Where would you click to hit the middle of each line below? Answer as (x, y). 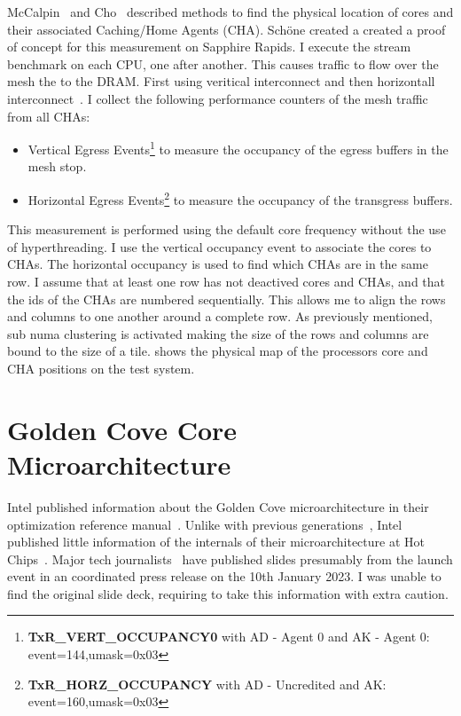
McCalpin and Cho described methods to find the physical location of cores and (230, 12)
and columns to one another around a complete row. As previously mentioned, (220, 316)
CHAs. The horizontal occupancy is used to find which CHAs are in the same (218, 264)
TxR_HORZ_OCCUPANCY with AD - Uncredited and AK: (207, 684)
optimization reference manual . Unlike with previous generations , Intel (205, 524)
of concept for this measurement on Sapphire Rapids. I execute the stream (209, 47)
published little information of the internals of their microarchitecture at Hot (216, 542)
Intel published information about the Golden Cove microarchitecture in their (218, 506)
